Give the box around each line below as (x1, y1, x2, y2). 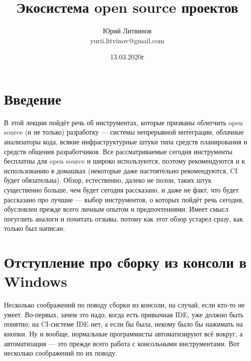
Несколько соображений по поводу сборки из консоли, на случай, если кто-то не (4, 300, 245, 310)
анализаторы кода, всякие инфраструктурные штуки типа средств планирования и (4, 137, 248, 147)
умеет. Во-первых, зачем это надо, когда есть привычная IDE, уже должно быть (4, 309, 244, 319)
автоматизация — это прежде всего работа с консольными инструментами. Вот (4, 338, 240, 348)
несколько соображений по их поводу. (4, 348, 117, 358)
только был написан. (4, 223, 65, 233)
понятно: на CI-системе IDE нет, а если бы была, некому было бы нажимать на (4, 319, 243, 329)
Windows (4, 271, 68, 291)
